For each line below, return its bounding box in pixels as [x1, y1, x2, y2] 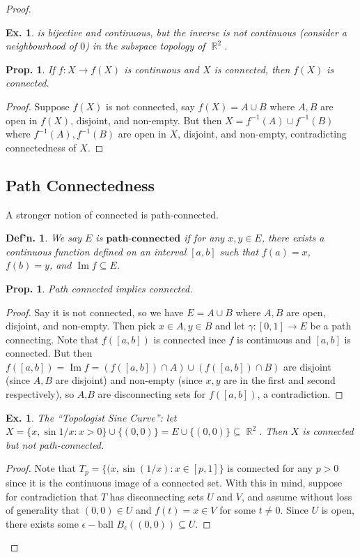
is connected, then [214, 61, 290, 76]
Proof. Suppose [6, 98, 70, 113]
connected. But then [6, 346, 93, 360]
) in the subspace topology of [85, 38, 205, 53]
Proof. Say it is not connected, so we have [6, 304, 184, 319]
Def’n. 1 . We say [6, 230, 81, 245]
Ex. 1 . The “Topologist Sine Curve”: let [6, 410, 177, 424]
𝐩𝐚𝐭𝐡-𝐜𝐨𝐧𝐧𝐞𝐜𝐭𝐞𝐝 [106, 234, 181, 244]
